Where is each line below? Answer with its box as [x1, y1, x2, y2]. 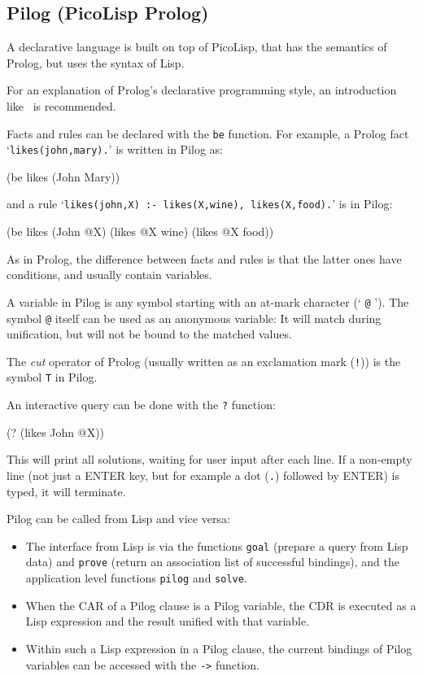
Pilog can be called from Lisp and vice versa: [7, 510, 230, 527]
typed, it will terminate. [7, 482, 126, 499]
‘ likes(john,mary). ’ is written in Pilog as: [7, 141, 224, 158]
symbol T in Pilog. [7, 369, 98, 386]
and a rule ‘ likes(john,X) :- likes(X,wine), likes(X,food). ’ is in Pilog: [7, 195, 393, 212]
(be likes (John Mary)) [7, 168, 120, 185]
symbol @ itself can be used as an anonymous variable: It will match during [7, 309, 382, 326]
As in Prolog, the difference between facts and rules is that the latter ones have [7, 250, 402, 267]
